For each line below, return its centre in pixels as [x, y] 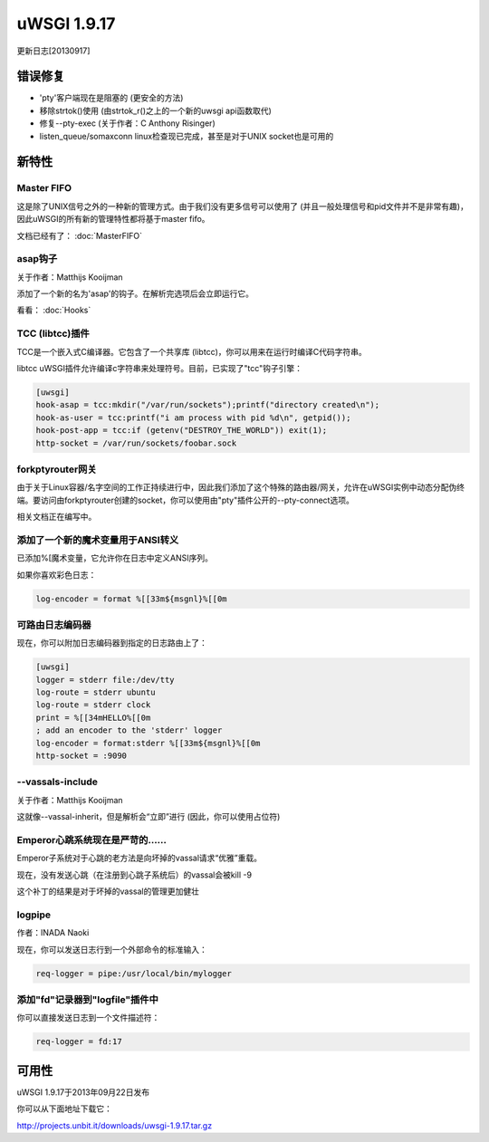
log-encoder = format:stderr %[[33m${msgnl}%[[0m [148, 743]
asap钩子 [37, 259]
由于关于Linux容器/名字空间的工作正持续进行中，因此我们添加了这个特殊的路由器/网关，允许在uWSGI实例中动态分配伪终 [241, 487]
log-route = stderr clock [93, 705]
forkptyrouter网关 [57, 469]
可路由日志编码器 [54, 625]
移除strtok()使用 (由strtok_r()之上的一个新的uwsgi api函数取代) [155, 110]
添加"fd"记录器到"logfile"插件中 [87, 999]
